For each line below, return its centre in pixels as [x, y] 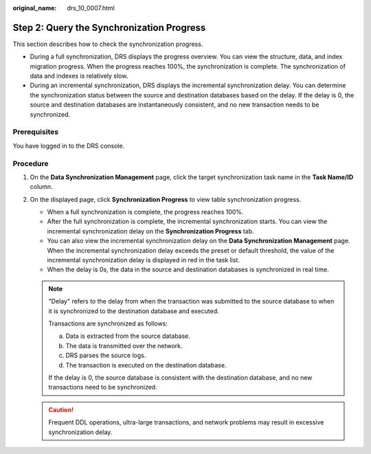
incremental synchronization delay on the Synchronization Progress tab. [150, 231]
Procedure [31, 163]
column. [41, 187]
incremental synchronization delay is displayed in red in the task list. [144, 260]
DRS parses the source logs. [106, 355]
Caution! [61, 409]
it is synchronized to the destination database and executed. [134, 311]
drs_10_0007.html [91, 8]
